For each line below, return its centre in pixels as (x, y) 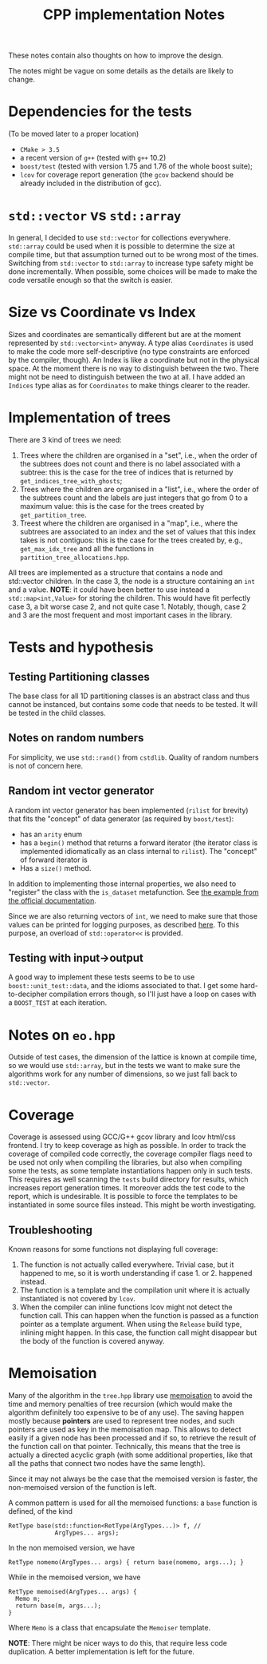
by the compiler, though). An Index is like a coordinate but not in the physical (134, 360)
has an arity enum (51, 834)
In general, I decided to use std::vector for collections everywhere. (120, 238)
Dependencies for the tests (100, 111)
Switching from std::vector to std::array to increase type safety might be (131, 263)
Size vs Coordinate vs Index (102, 312)
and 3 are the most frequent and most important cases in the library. (120, 615)
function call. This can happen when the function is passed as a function (139, 1316)
